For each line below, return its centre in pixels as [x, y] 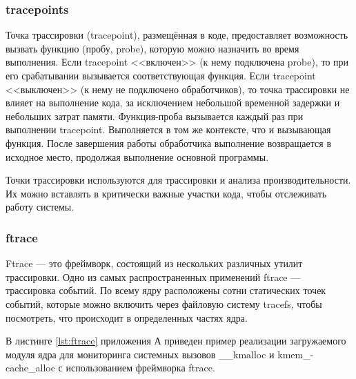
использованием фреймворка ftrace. [140, 368]
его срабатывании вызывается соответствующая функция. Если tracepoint [161, 75]
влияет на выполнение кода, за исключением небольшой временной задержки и [173, 103]
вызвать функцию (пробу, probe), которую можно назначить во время [152, 48]
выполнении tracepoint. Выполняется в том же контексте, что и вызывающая [168, 129]
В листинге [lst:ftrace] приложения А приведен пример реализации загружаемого [176, 341]
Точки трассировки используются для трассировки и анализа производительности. [178, 180]
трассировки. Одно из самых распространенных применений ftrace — [153, 276]
